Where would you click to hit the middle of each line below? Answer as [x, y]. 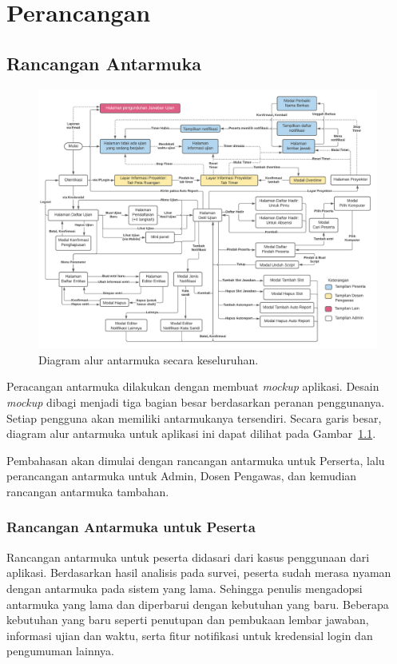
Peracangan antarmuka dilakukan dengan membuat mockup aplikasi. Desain [193, 386]
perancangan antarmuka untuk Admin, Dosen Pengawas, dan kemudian [182, 476]
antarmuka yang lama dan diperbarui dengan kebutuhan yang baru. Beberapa [198, 604]
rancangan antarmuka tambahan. [88, 491]
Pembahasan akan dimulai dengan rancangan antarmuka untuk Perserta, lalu [196, 460]
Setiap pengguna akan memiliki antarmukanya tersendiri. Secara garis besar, [194, 417]
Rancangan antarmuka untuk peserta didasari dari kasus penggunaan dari [188, 557]
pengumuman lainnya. [60, 651]
